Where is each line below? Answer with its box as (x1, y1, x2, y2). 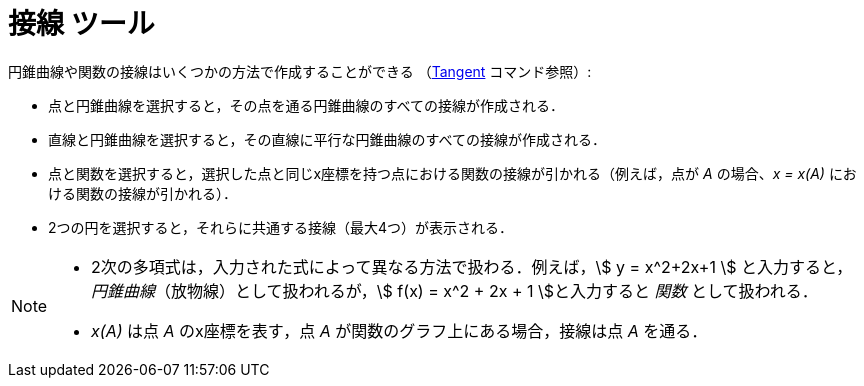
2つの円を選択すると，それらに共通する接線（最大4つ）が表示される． (48, 218, 514, 236)
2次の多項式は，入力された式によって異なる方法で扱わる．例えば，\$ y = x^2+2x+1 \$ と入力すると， (91, 256, 853, 277)
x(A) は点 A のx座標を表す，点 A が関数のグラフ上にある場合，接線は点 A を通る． (91, 320, 708, 341)
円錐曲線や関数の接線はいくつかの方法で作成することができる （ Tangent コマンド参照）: (8, 62, 592, 80)
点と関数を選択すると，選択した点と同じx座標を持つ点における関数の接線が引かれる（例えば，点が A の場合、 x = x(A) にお (48, 164, 857, 182)
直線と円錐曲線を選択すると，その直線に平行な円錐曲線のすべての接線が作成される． (48, 130, 606, 148)
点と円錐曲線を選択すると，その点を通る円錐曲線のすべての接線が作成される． (48, 96, 564, 114)
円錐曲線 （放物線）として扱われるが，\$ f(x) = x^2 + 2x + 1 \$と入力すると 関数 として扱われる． (91, 280, 818, 301)
